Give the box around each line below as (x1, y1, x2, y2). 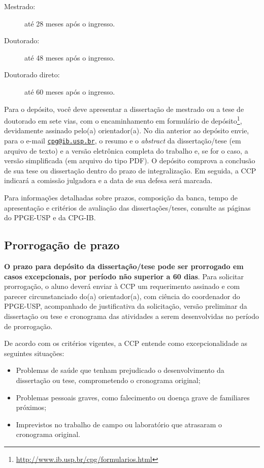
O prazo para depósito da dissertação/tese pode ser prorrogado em (4, 261, 244, 272)
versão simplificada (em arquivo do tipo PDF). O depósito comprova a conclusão (4, 155, 255, 166)
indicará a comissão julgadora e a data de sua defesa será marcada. (4, 175, 213, 186)
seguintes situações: (4, 347, 64, 358)
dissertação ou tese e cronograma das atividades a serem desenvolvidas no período (4, 310, 259, 321)
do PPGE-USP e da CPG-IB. (4, 212, 96, 223)
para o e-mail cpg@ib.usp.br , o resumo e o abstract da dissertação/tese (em (4, 135, 241, 145)
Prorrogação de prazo (4, 237, 120, 253)
